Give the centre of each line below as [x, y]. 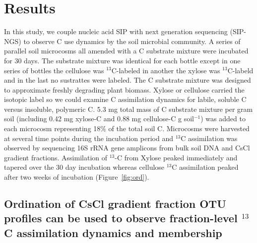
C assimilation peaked [205, 167]
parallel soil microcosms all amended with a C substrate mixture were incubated [126, 51]
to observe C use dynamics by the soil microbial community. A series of [132, 41]
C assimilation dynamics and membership [113, 232]
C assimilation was [209, 138]
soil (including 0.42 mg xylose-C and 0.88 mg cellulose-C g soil [99, 119]
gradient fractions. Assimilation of [56, 157]
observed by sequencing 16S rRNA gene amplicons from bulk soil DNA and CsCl [127, 148]
